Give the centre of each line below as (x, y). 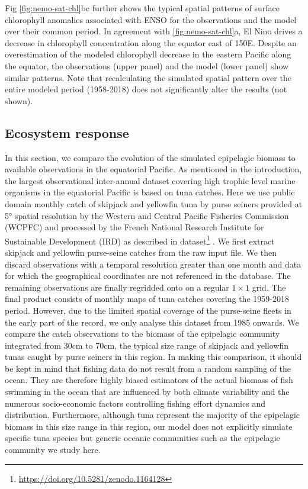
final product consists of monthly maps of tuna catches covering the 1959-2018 (147, 299)
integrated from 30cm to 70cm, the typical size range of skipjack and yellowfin (147, 345)
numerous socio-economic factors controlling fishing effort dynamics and (135, 403)
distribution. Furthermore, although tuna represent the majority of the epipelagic (153, 415)
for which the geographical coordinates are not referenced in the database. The (148, 276)
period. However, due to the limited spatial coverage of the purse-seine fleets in (148, 310)
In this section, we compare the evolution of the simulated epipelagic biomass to (150, 157)
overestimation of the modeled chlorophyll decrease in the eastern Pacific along (148, 54)
